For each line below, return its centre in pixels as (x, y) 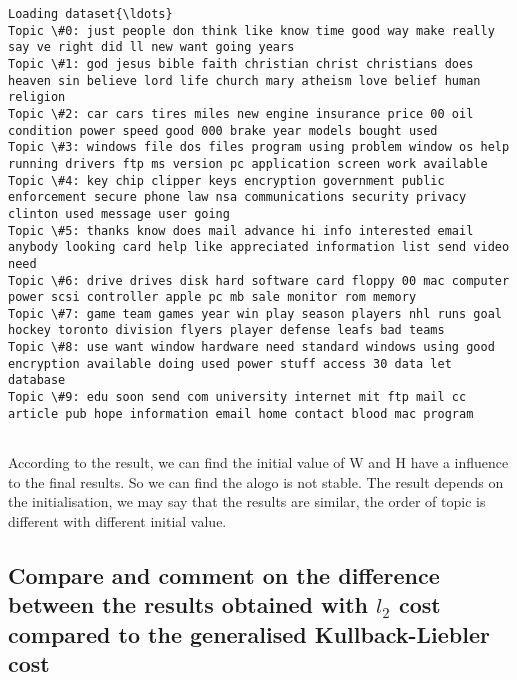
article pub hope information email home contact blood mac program (241, 413)
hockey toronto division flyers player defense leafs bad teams (226, 330)
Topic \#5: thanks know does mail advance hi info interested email (241, 230)
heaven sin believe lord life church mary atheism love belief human (244, 80)
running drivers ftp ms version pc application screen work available (248, 163)
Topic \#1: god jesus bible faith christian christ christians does (241, 63)
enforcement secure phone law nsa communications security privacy (237, 197)
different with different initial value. (117, 520)
